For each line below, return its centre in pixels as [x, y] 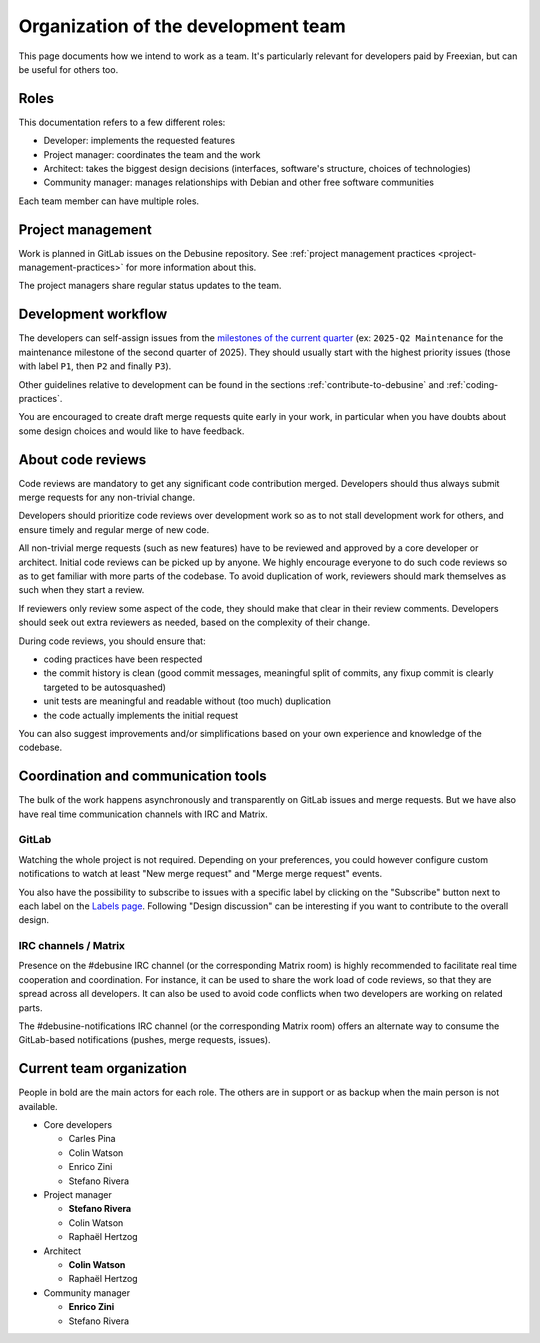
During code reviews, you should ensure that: [112, 641]
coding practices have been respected [123, 659]
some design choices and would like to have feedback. [131, 431]
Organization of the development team [182, 26]
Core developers [78, 1125]
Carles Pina [92, 1139]
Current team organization [102, 1068]
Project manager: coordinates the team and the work [152, 154]
